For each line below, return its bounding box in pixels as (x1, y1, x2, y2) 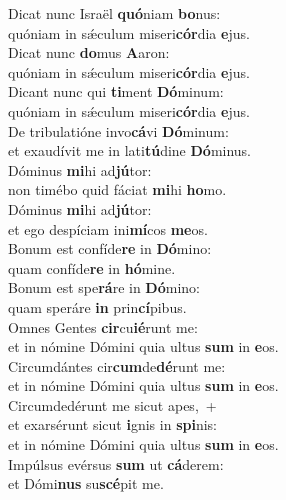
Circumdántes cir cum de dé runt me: (8, 355, 226, 376)
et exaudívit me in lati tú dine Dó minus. (8, 140, 252, 161)
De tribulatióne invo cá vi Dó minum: (8, 120, 229, 141)
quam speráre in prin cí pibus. (8, 296, 187, 317)
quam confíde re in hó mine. (8, 257, 176, 278)
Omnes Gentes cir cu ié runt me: (8, 316, 198, 337)
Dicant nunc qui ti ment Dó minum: (8, 81, 224, 102)
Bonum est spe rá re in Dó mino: (8, 277, 200, 298)
